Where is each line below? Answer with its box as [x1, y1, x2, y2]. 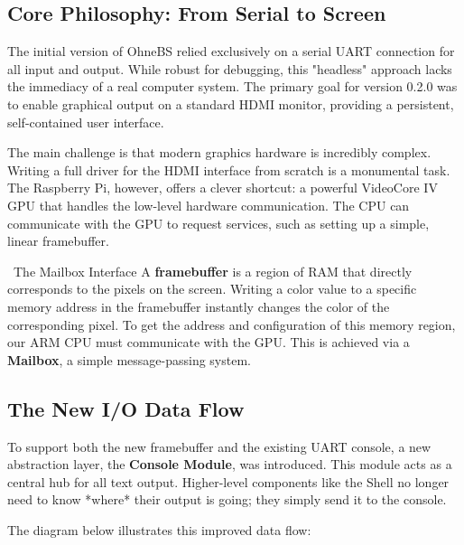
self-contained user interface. [7, 112, 164, 131]
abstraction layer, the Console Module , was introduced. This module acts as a [7, 455, 452, 474]
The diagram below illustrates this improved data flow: [7, 520, 311, 539]
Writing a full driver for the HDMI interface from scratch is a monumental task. [7, 160, 450, 179]
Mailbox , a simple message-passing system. [7, 350, 251, 369]
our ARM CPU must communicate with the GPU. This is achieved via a [7, 333, 410, 352]
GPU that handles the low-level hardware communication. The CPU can [7, 195, 410, 214]
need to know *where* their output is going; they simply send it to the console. [7, 490, 447, 509]
